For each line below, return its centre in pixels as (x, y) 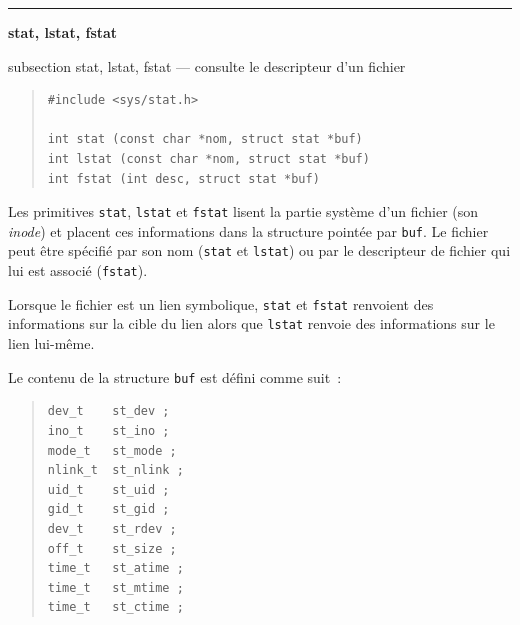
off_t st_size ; (112, 548)
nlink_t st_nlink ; (115, 470)
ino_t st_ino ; (108, 430)
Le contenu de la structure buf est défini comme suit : (175, 376)
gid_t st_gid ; (108, 509)
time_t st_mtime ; (115, 587)
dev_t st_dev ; (108, 411)
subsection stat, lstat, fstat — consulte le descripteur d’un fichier (207, 65)
